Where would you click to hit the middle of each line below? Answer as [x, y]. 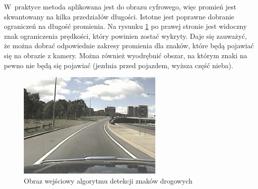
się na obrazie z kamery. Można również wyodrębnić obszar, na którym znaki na [126, 55]
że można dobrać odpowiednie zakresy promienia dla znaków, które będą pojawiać [129, 46]
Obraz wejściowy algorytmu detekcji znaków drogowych [108, 180]
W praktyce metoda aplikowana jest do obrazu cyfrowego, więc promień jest [120, 6]
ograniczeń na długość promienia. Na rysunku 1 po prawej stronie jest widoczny [126, 26]
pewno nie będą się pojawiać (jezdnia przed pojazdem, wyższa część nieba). [119, 65]
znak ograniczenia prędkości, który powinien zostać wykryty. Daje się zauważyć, [126, 36]
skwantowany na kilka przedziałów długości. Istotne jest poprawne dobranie [119, 16]
